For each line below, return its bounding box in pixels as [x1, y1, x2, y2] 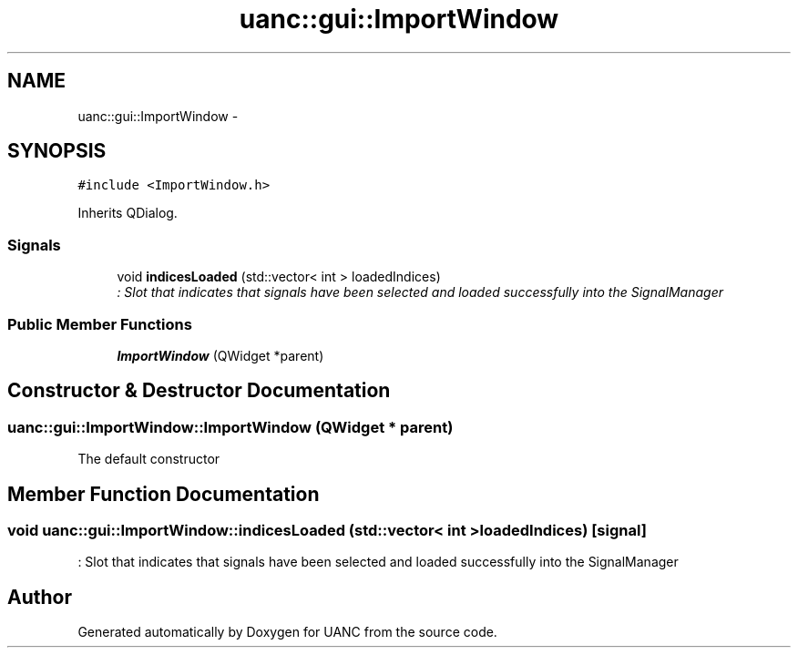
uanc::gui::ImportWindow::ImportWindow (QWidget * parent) [7, 417, 454, 436]
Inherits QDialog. [77, 205, 178, 221]
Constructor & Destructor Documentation [7, 379, 391, 403]
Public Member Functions [7, 314, 192, 333]
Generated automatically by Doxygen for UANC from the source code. [77, 624, 497, 640]
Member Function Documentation [7, 482, 320, 506]
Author [7, 585, 72, 609]
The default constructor [77, 451, 220, 467]
